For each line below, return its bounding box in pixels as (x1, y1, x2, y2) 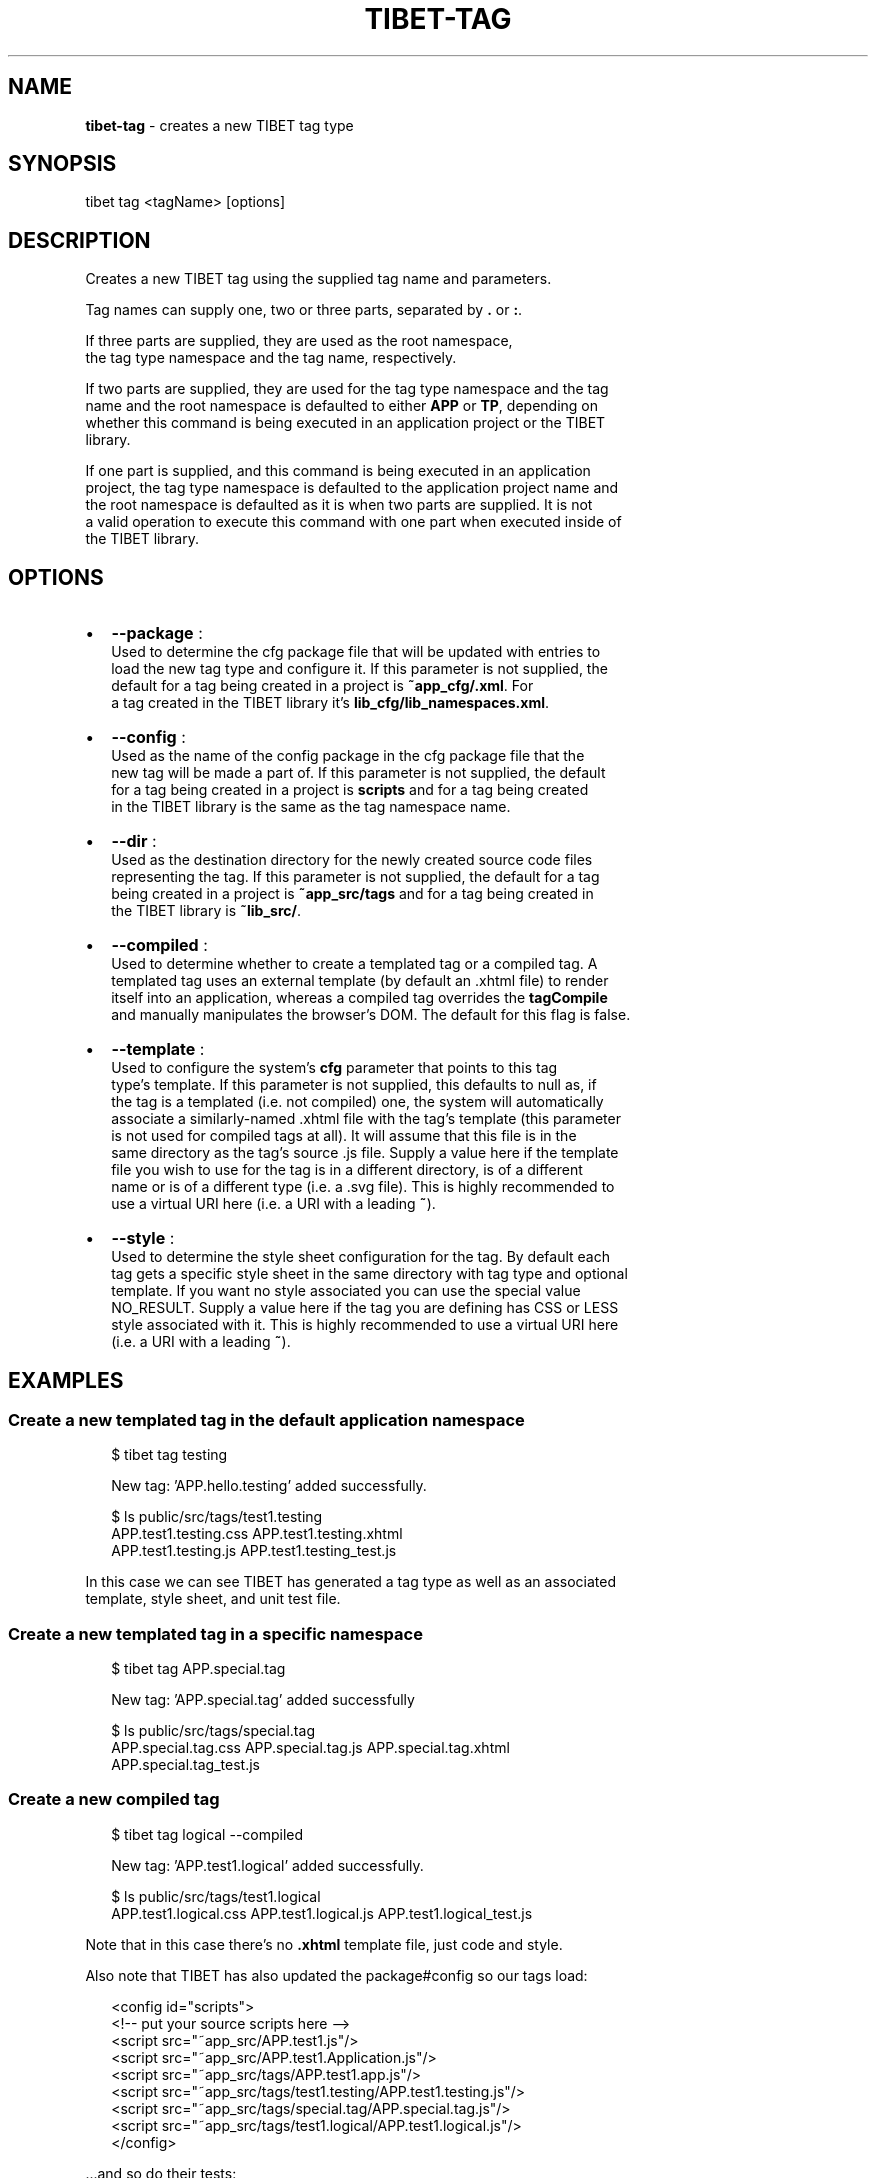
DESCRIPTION (8, 227, 151, 253)
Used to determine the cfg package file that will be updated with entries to (111, 643, 601, 661)
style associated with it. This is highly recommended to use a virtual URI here (111, 1316, 619, 1334)
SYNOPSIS (8, 151, 117, 177)
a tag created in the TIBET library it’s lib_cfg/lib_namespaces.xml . (111, 694, 550, 712)
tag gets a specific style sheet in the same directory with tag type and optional (111, 1265, 628, 1283)
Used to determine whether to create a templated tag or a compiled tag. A (111, 955, 598, 973)
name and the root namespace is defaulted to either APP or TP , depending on (85, 397, 598, 415)
